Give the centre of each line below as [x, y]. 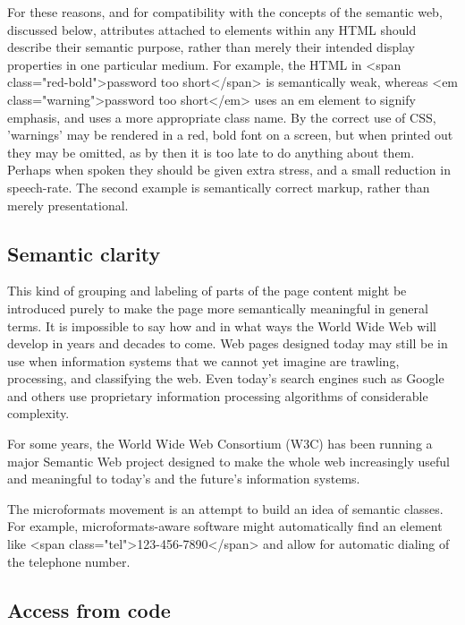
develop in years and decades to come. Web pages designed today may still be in [228, 343]
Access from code [89, 609]
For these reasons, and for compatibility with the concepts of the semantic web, [225, 12]
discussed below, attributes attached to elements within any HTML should [212, 29]
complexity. [38, 413]
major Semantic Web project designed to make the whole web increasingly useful [228, 461]
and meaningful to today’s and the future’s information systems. [184, 479]
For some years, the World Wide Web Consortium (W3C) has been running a [220, 444]
